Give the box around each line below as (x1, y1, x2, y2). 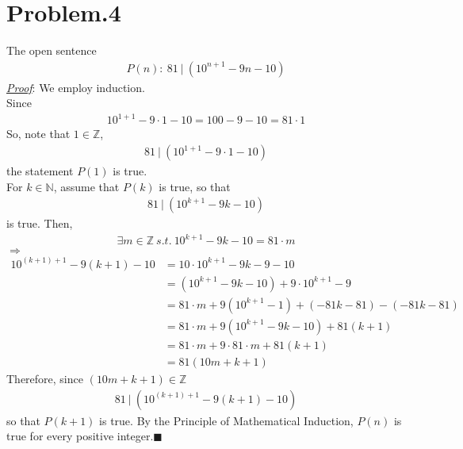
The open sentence (6, 42, 97, 59)
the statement (6, 163, 74, 179)
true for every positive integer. (6, 428, 154, 444)
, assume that (53, 178, 120, 194)
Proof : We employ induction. (6, 79, 145, 95)
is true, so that (159, 178, 231, 194)
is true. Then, (6, 215, 73, 232)
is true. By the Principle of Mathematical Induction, (99, 412, 354, 428)
